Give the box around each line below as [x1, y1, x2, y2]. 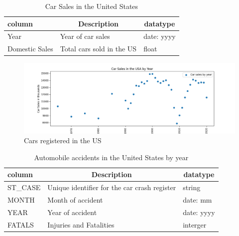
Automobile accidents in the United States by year [34, 152, 189, 162]
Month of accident [47, 195, 103, 205]
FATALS [7, 219, 34, 230]
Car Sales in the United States [45, 1, 138, 11]
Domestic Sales [7, 43, 53, 54]
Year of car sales [60, 31, 110, 41]
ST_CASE [7, 182, 41, 193]
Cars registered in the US [24, 135, 102, 146]
